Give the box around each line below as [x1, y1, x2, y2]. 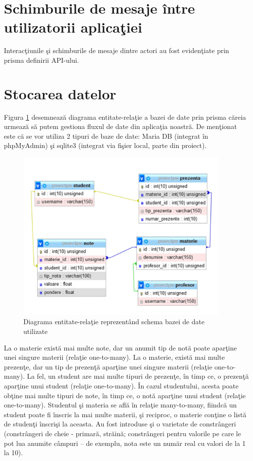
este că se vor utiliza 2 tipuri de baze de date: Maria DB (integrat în [4, 130, 208, 141]
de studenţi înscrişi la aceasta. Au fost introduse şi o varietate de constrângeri [4, 419, 236, 429]
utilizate [23, 326, 48, 336]
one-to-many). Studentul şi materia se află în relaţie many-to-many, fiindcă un [4, 400, 237, 410]
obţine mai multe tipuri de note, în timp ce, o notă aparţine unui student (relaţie [4, 390, 246, 400]
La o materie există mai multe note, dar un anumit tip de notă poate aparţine [4, 342, 237, 352]
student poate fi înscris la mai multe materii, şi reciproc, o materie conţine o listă [4, 409, 247, 419]
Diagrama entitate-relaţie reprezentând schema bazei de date [23, 316, 205, 327]
